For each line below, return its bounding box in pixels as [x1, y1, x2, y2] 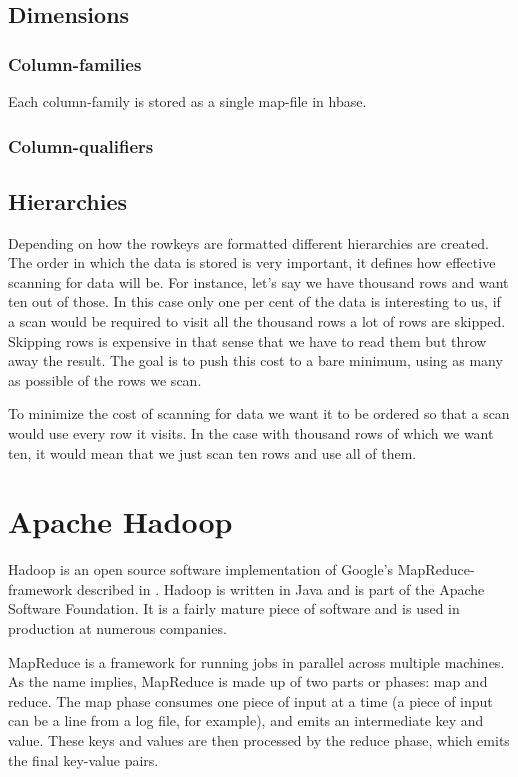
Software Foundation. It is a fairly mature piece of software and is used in [8, 598, 460, 619]
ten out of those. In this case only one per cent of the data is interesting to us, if [8, 291, 501, 312]
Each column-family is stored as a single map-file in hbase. [8, 91, 367, 111]
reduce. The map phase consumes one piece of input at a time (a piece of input [8, 690, 493, 711]
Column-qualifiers [8, 133, 154, 158]
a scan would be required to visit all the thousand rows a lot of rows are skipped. [8, 311, 506, 332]
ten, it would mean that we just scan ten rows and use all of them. [8, 442, 417, 463]
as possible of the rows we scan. [8, 369, 202, 390]
